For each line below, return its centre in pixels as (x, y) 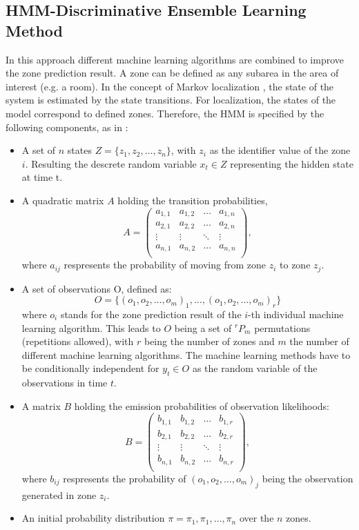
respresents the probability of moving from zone (165, 265)
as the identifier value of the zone (280, 150)
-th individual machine (296, 314)
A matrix (41, 405)
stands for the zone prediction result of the (151, 314)
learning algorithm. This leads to (91, 327)
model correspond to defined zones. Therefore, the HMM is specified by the (165, 113)
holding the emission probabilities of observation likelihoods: (202, 405)
